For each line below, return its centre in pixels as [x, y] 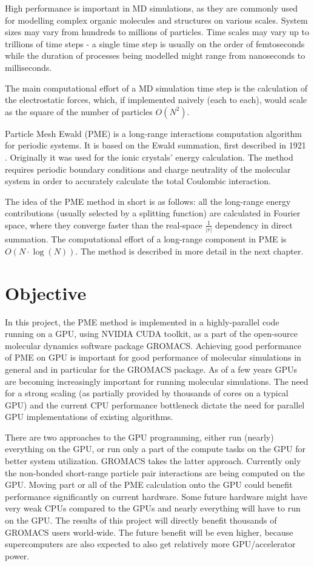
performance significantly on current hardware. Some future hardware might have [156, 496]
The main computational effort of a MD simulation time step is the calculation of [156, 88]
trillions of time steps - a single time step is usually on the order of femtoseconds [155, 43]
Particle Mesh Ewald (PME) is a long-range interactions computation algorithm [154, 133]
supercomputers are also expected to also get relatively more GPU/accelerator [150, 544]
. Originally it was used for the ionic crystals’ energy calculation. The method [149, 157]
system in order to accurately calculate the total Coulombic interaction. [138, 181]
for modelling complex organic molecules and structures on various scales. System [156, 20]
